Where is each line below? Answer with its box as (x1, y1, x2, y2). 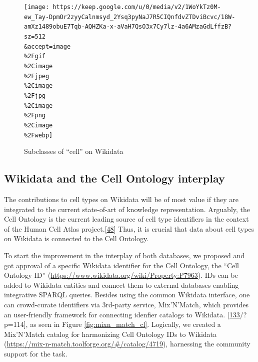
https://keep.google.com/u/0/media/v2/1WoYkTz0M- (52, 4, 221, 11)
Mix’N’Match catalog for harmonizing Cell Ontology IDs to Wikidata (4, 328, 217, 339)
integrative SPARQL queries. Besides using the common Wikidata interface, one (4, 289, 250, 300)
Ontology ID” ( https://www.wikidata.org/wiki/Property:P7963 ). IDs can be (4, 270, 238, 280)
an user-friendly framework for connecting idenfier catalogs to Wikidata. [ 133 (4, 309, 240, 319)
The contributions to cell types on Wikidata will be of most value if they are (4, 194, 238, 204)
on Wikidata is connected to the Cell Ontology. (4, 233, 149, 244)
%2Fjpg (24, 92, 45, 99)
